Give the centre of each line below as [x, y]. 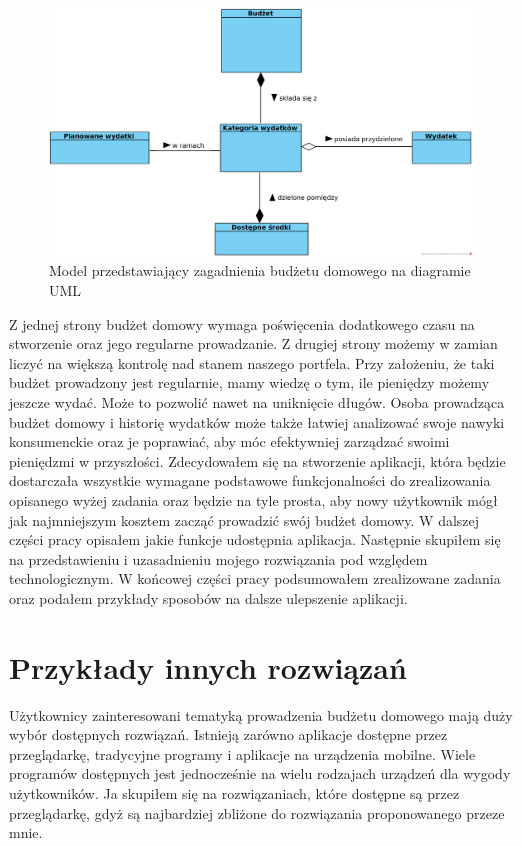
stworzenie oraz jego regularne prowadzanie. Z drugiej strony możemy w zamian [253, 343]
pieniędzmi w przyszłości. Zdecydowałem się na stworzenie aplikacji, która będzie [257, 460]
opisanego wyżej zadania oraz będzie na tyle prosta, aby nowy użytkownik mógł [253, 499]
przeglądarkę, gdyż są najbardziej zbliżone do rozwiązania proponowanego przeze [257, 812]
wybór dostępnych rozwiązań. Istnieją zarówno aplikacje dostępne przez [228, 734]
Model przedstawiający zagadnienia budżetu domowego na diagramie [260, 270]
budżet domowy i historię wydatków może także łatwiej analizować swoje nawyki [257, 421]
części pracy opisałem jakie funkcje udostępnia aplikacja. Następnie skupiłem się [255, 539]
